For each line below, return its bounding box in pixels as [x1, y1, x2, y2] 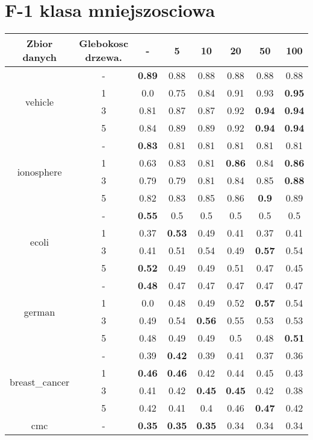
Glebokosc [79, 36, 129, 51]
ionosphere [17, 164, 62, 179]
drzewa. [85, 50, 122, 65]
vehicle [25, 94, 54, 109]
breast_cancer [10, 374, 70, 389]
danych [22, 50, 57, 65]
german [23, 304, 55, 319]
